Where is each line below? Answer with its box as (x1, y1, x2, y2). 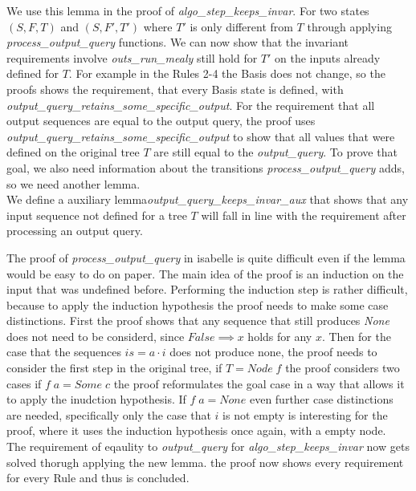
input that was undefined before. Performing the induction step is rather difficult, (6, 281, 408, 298)
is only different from (190, 18, 293, 34)
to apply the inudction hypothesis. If (6, 391, 186, 408)
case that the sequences (6, 343, 121, 360)
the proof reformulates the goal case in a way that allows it (113, 375, 405, 392)
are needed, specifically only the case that (6, 406, 211, 423)
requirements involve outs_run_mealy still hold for (6, 49, 258, 66)
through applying (307, 18, 392, 34)
